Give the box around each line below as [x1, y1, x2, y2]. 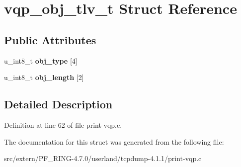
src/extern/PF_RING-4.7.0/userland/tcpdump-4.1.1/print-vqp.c [4, 153, 202, 164]
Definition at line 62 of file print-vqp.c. [4, 119, 122, 130]
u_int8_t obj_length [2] [4, 72, 84, 83]
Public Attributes [4, 32, 96, 47]
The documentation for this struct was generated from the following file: [4, 136, 224, 147]
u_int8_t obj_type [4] [4, 55, 78, 66]
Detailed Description [4, 96, 113, 112]
